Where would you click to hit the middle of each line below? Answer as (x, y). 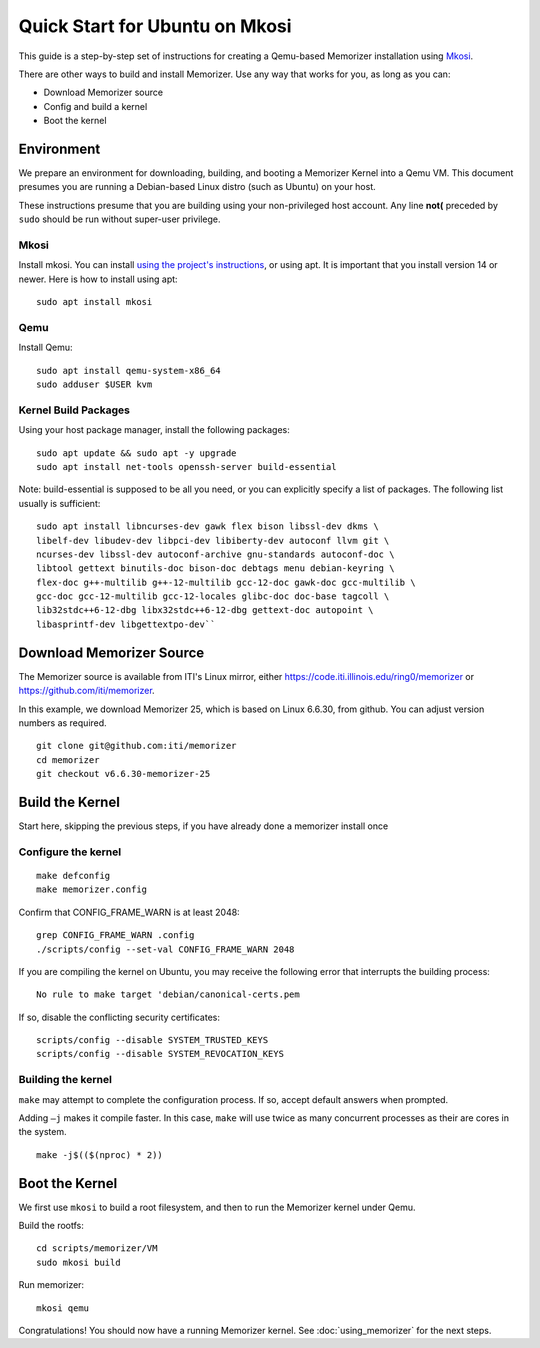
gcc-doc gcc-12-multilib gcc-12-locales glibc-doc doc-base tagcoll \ (213, 596)
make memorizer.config (92, 889)
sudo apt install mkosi (94, 302)
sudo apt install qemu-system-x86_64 (129, 370)
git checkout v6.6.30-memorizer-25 (123, 774)
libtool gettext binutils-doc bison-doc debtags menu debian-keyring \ (215, 568)
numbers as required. (62, 722)
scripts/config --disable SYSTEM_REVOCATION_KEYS (160, 1054)
